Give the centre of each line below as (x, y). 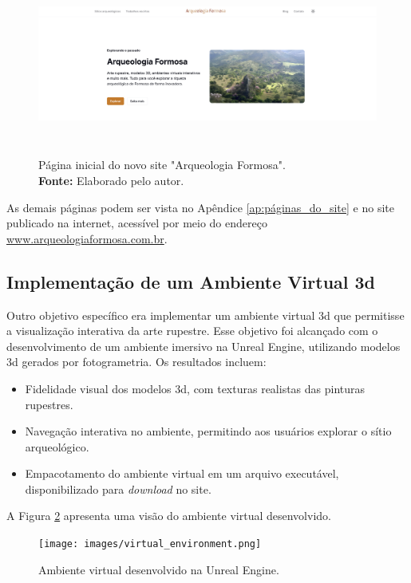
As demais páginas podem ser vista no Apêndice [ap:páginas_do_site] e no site (200, 207)
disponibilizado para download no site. (118, 488)
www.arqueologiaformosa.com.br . (87, 238)
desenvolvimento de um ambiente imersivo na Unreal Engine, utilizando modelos (204, 346)
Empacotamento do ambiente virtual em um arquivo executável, (182, 473)
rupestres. (49, 404)
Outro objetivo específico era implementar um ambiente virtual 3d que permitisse (205, 315)
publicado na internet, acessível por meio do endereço (137, 223)
